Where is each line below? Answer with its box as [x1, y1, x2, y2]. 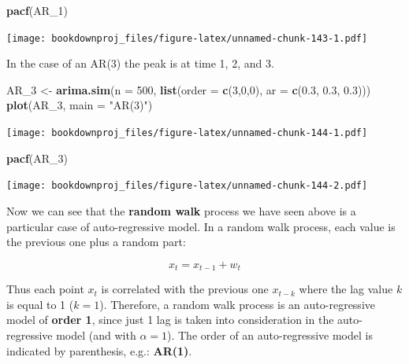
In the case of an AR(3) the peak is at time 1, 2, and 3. [6, 55, 274, 72]
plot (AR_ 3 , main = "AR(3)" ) [6, 97, 153, 113]
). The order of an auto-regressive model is [167, 326, 373, 343]
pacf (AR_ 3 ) [6, 149, 69, 166]
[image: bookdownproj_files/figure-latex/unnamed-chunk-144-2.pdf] [6, 180, 368, 192]
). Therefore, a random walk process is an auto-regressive [99, 296, 375, 312]
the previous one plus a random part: [6, 233, 186, 250]
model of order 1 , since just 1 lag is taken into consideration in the [6, 311, 334, 328]
